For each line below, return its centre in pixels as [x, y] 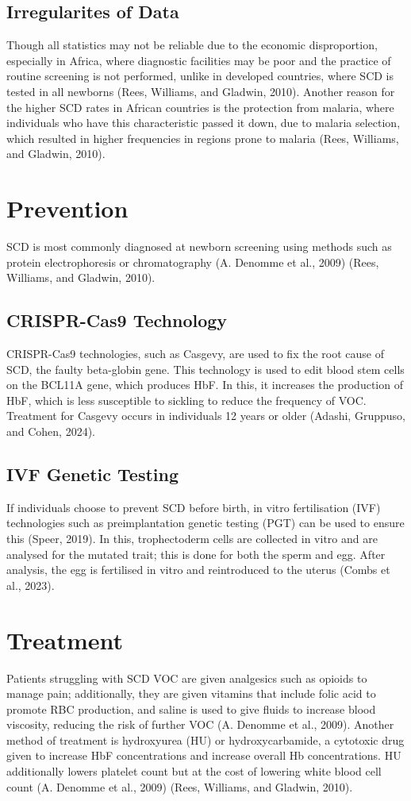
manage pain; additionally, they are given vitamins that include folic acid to [191, 693]
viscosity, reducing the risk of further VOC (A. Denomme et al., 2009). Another [200, 724]
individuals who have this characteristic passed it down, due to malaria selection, [204, 123]
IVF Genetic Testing [93, 474]
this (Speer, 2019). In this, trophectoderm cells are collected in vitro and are [192, 539]
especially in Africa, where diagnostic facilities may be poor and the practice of [199, 60]
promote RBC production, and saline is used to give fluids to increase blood [191, 709]
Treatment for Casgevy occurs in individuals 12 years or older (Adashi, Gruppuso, [206, 416]
